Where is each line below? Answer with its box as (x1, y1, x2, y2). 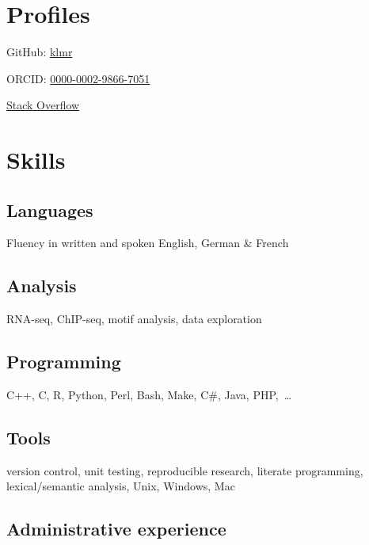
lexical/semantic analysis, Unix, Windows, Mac (6, 478, 235, 494)
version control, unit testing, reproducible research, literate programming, (6, 462, 363, 478)
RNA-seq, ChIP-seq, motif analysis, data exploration (6, 311, 262, 327)
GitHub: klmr (6, 44, 73, 60)
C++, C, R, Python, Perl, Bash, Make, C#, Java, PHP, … (6, 387, 292, 403)
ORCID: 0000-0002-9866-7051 (6, 70, 150, 86)
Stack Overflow (6, 97, 80, 113)
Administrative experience (6, 516, 226, 541)
